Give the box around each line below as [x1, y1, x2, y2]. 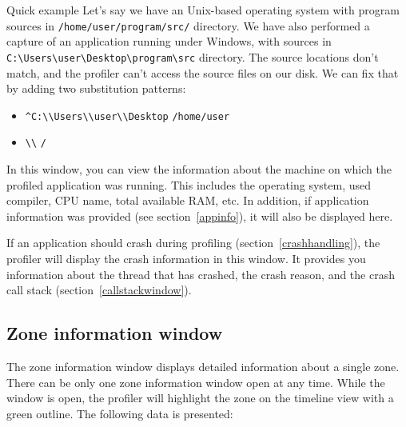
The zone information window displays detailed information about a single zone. [6, 357, 400, 374]
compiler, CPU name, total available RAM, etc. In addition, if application [6, 192, 369, 209]
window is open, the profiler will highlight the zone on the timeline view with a [6, 389, 394, 406]
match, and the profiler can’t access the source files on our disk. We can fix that [6, 64, 399, 81]
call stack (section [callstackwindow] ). [6, 281, 192, 298]
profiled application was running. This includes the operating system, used [6, 176, 372, 193]
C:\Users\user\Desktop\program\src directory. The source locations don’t [6, 48, 379, 65]
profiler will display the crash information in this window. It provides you [6, 249, 366, 266]
